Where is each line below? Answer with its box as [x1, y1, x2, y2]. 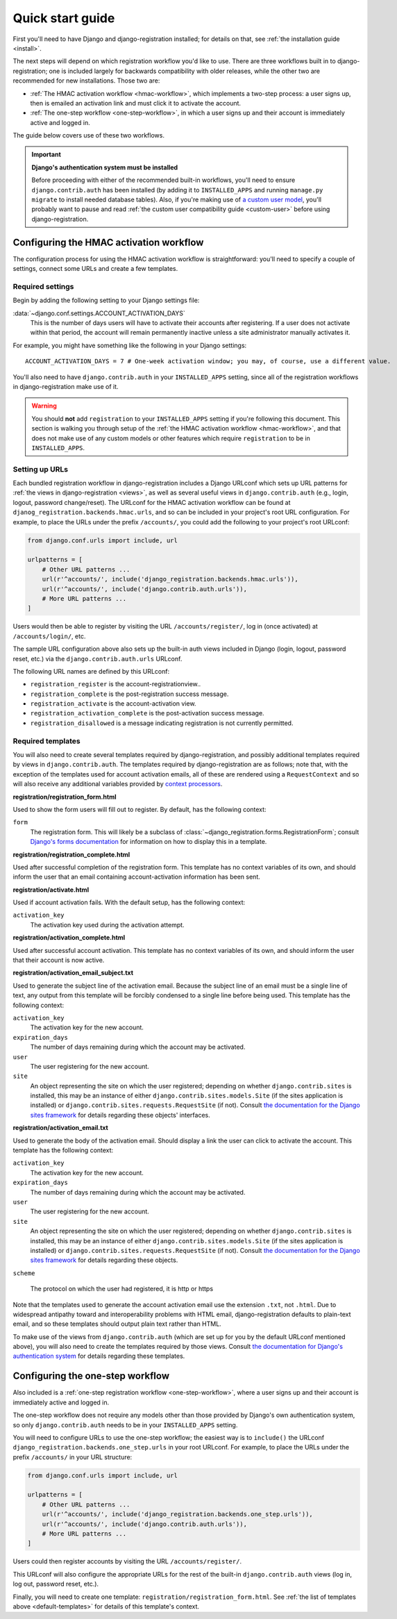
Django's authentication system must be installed [31, 163, 178, 172]
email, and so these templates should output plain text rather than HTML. [12, 1320, 221, 1328]
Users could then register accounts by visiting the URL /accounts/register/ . [12, 1557, 242, 1566]
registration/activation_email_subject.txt [12, 969, 134, 977]
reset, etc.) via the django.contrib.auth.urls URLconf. [12, 654, 183, 663]
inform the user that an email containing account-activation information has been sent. [12, 872, 260, 881]
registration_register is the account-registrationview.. [30, 680, 201, 688]
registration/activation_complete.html [12, 933, 126, 942]
